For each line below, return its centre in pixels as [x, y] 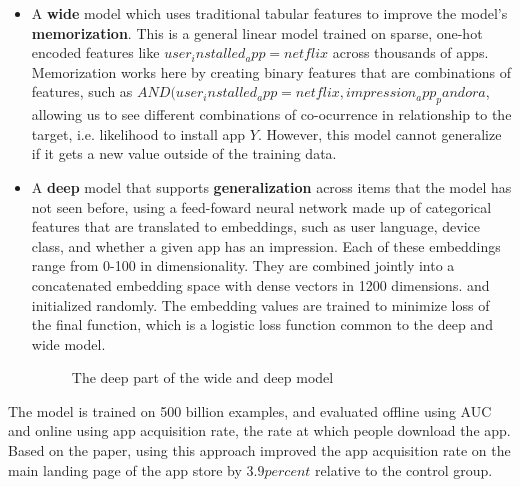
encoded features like [95, 52]
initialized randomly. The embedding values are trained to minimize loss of [260, 304]
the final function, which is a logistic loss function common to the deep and [262, 324]
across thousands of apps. [410, 52]
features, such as [82, 91]
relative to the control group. [404, 469]
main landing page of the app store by [125, 469]
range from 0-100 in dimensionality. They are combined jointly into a [243, 265]
